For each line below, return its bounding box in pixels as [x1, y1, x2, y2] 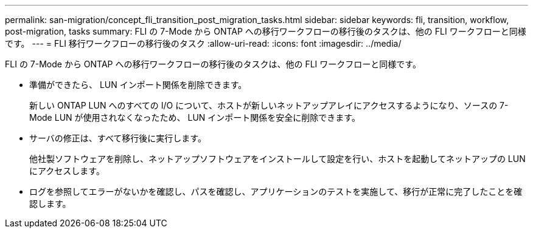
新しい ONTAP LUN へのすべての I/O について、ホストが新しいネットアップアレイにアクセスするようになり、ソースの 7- [29, 100, 509, 110]
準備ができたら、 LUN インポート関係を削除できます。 [29, 79, 247, 90]
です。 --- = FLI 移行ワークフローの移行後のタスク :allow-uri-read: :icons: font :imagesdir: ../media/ [5, 38, 402, 49]
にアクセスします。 [29, 166, 105, 176]
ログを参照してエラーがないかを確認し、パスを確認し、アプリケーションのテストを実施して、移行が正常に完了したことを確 [29, 186, 523, 197]
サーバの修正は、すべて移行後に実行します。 [29, 133, 206, 143]
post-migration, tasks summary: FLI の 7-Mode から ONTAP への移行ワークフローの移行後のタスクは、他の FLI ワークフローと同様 [5, 26, 526, 36]
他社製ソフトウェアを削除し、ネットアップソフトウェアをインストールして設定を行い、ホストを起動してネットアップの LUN [29, 154, 526, 164]
